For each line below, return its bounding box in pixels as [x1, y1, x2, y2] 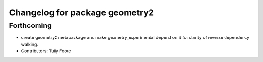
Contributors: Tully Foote [21, 48, 71, 54]
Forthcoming [9, 21, 52, 30]
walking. [21, 41, 38, 47]
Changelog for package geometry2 [9, 7, 154, 18]
